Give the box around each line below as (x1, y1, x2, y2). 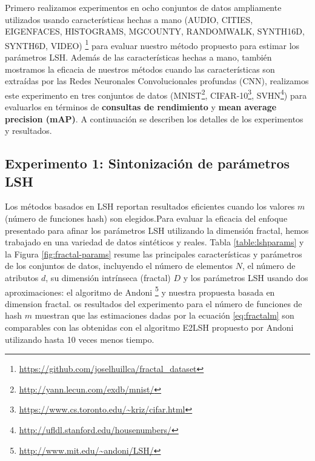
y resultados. (5, 124, 52, 137)
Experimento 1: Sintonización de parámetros (5, 154, 290, 173)
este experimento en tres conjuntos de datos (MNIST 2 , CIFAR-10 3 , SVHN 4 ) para (5, 87, 307, 101)
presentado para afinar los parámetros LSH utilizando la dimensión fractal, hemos (5, 224, 309, 236)
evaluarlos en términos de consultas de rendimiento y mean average (5, 101, 277, 113)
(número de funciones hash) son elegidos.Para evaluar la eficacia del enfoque (5, 212, 288, 225)
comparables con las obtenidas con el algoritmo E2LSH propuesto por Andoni (5, 321, 294, 334)
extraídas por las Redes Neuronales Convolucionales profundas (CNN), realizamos (5, 75, 309, 87)
